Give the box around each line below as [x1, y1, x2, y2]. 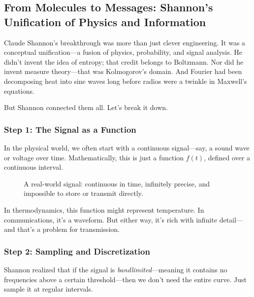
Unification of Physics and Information [4, 14, 206, 29]
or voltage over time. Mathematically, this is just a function [4, 152, 184, 162]
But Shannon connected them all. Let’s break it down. [4, 102, 168, 112]
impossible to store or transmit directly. [24, 188, 143, 198]
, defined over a [204, 152, 250, 162]
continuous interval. [4, 162, 63, 172]
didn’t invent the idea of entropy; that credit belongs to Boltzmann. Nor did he [4, 56, 244, 67]
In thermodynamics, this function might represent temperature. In [4, 204, 204, 215]
